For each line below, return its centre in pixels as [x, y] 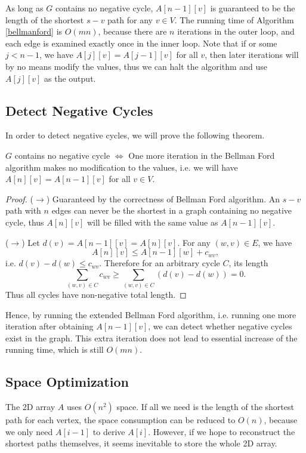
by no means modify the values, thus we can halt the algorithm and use [136, 66]
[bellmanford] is [34, 31]
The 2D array [30, 407]
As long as [24, 8]
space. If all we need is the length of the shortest [205, 407]
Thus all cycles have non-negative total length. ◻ [96, 295]
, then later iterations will [252, 55]
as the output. [70, 78]
